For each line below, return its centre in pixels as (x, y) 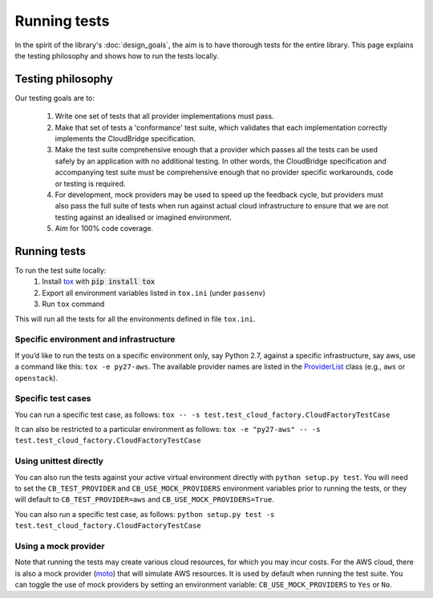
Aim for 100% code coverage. (104, 228)
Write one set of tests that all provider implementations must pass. (164, 116)
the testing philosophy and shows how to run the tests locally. (117, 55)
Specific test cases (53, 398)
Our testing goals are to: (55, 98)
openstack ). (36, 378)
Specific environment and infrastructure (95, 339)
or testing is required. (90, 184)
